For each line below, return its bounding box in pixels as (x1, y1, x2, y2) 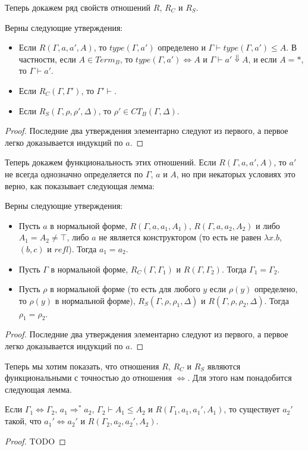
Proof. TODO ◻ (5, 434, 66, 447)
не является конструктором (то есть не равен (99, 231, 262, 243)
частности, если (18, 52, 76, 65)
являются (207, 359, 241, 372)
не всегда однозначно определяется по (5, 167, 143, 180)
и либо (256, 219, 280, 231)
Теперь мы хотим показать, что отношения (5, 359, 159, 372)
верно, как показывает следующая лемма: (5, 179, 155, 192)
